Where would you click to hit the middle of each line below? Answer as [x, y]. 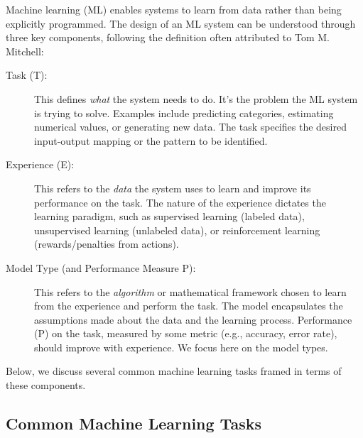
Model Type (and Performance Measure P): [101, 267]
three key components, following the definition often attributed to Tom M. [168, 37]
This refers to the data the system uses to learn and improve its [173, 188]
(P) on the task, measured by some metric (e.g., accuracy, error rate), [186, 333]
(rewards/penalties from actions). [107, 244]
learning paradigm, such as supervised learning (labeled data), [169, 216]
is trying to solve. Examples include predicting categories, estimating [184, 113]
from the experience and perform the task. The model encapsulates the [189, 306]
